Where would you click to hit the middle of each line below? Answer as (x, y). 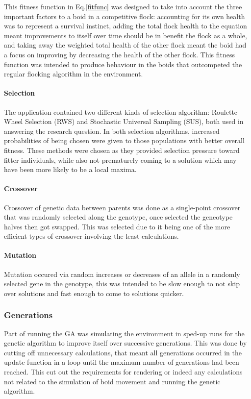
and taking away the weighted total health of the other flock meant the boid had (125, 45)
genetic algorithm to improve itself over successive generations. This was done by (125, 343)
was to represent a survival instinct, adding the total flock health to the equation (125, 26)
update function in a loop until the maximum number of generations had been (122, 362)
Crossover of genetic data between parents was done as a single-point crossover (122, 207)
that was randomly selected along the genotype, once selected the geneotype (118, 217)
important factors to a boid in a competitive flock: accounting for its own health (125, 16)
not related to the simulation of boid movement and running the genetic (112, 381)
